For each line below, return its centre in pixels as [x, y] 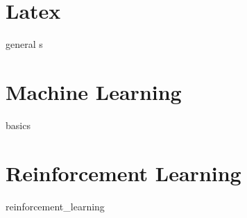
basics [18, 125]
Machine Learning [94, 91]
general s [24, 44]
